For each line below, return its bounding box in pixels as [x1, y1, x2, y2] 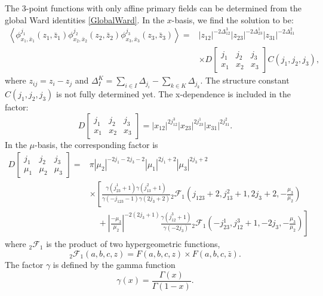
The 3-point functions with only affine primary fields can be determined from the [5, 2, 302, 14]
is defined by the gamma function [53, 258, 176, 270]
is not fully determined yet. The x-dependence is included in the [56, 88, 291, 100]
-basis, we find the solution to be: [171, 13, 294, 26]
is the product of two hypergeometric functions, [46, 238, 220, 250]
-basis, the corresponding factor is [35, 138, 158, 150]
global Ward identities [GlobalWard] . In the [5, 13, 165, 26]
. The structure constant [200, 74, 290, 87]
